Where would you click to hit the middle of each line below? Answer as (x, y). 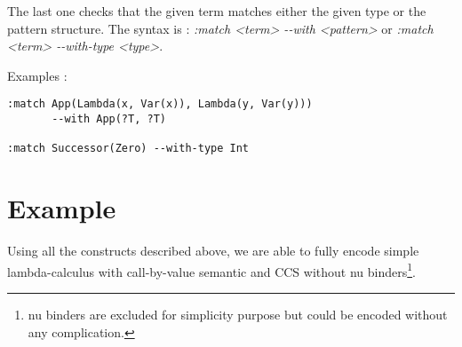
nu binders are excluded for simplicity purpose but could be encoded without (238, 314)
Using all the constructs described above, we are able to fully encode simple (213, 251)
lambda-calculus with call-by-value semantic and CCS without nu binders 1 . (211, 270)
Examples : (37, 75)
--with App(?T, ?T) (109, 119)
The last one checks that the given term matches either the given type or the (217, 11)
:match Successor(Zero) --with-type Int (128, 149)
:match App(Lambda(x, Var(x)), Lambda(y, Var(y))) (160, 104)
